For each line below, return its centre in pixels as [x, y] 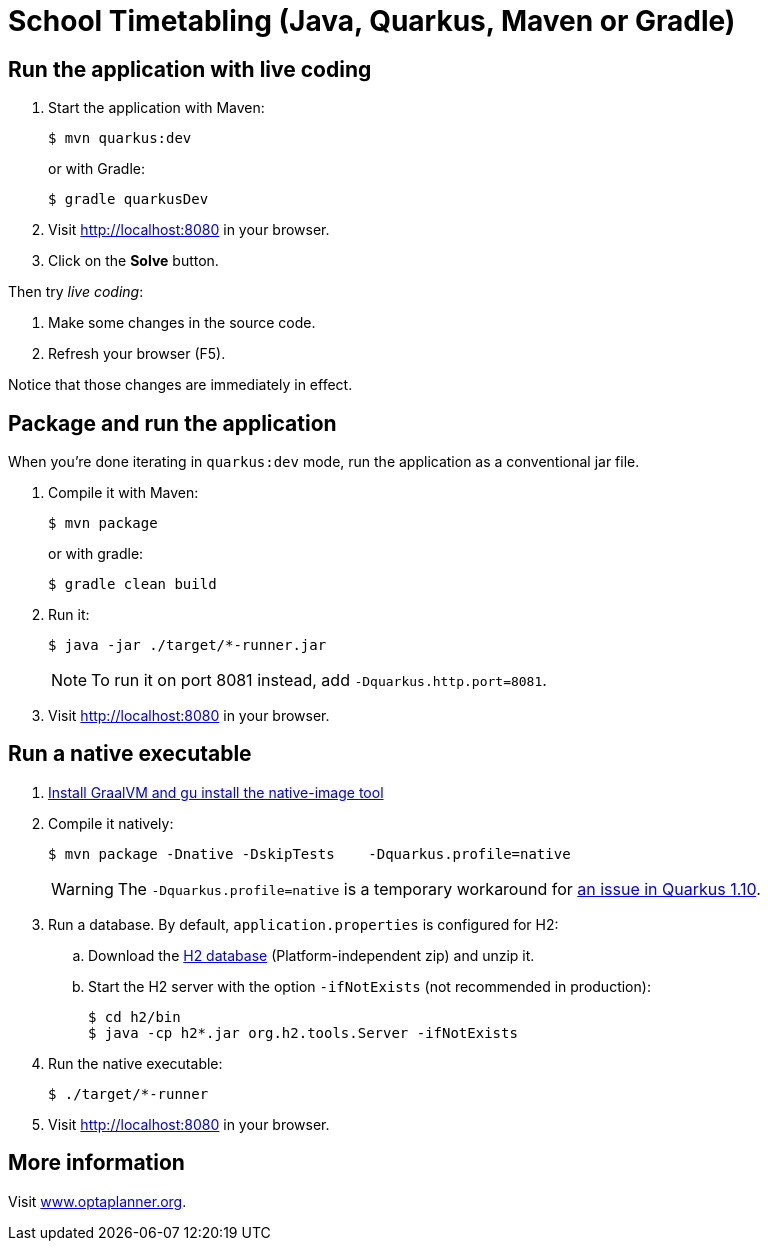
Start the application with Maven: [156, 108]
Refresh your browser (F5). [137, 354]
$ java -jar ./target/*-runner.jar [187, 645]
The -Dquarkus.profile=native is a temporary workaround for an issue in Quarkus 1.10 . [439, 888]
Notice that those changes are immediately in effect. [180, 385]
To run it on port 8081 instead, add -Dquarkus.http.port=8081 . [319, 680]
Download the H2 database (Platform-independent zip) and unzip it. [311, 955]
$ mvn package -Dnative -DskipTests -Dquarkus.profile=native [309, 853]
